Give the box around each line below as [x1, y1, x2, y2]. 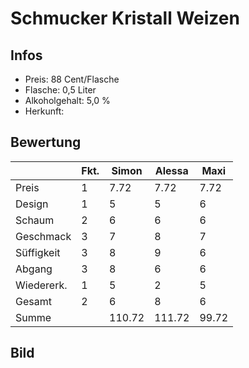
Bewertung [10, 134, 82, 151]
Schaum [15, 213, 55, 227]
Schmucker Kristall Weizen [10, 7, 240, 30]
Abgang [15, 262, 53, 276]
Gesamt [15, 294, 52, 308]
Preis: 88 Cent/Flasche [24, 73, 120, 85]
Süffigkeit [15, 245, 61, 259]
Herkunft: [24, 105, 65, 117]
